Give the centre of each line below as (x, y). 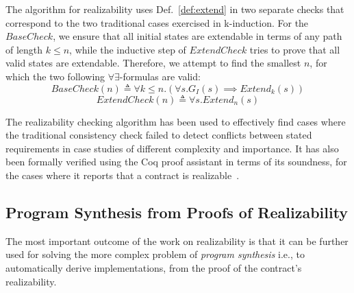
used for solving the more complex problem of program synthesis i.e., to (155, 254)
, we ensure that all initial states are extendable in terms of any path (198, 36)
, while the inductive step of (128, 49)
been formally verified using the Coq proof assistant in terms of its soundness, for (176, 162)
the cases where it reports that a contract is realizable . (123, 175)
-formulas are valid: (160, 76)
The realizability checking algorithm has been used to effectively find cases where (176, 121)
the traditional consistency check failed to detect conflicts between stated (159, 135)
